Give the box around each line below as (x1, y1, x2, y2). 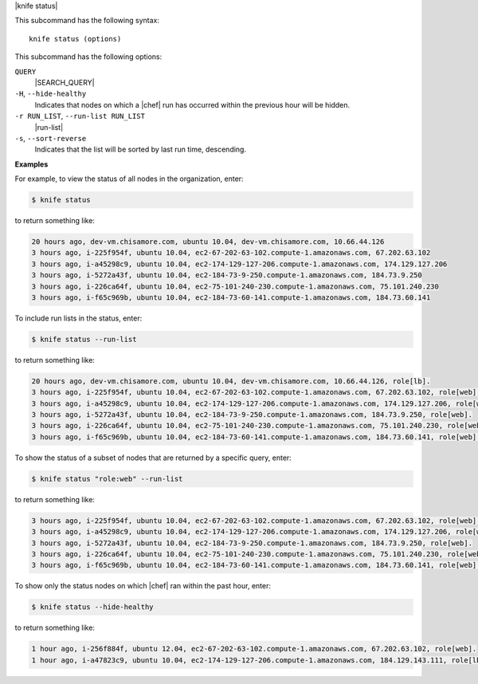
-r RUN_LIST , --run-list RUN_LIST (14, 112, 145, 121)
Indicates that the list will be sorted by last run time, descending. (34, 144, 247, 155)
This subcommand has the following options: (14, 52, 163, 61)
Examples (14, 159, 49, 169)
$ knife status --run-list (31, 335, 137, 344)
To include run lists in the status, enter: (14, 313, 143, 323)
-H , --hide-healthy (14, 88, 87, 99)
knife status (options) (29, 34, 122, 43)
